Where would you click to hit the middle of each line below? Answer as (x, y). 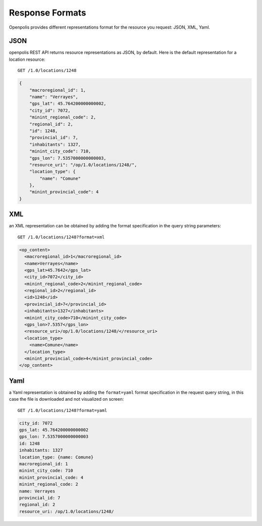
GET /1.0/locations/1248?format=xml (61, 237)
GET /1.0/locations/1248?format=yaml (63, 410)
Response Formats (48, 13)
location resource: (27, 59)
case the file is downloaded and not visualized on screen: (66, 399)
